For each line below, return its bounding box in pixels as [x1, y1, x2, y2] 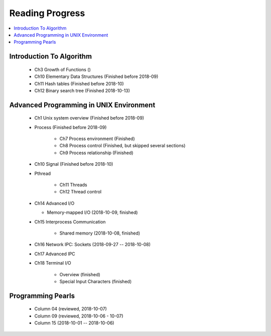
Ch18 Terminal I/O [34, 260, 71, 266]
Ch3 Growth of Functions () [34, 66, 91, 72]
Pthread [34, 170, 51, 176]
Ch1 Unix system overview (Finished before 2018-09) [34, 115, 145, 121]
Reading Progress [9, 8, 85, 19]
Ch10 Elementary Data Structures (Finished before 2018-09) [34, 73, 159, 80]
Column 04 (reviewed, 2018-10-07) [34, 306, 107, 312]
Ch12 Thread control [59, 189, 102, 195]
